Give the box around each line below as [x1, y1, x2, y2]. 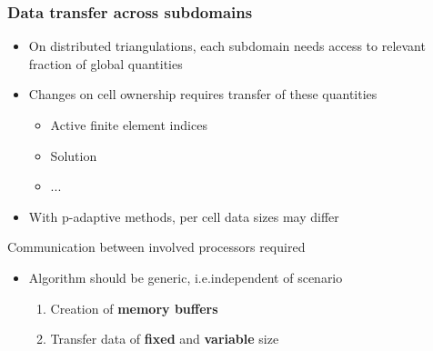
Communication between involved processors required [7, 237, 306, 256]
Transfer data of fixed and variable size [50, 329, 279, 348]
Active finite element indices [50, 115, 207, 134]
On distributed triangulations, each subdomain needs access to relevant [28, 36, 426, 55]
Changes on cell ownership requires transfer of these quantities [28, 85, 378, 104]
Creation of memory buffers [50, 298, 218, 317]
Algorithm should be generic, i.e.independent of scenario [28, 267, 343, 286]
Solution [50, 145, 97, 165]
